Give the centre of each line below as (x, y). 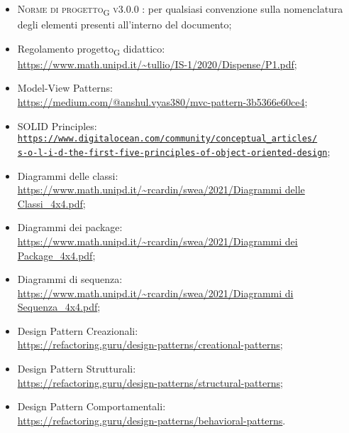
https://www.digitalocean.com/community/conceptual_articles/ (167, 139)
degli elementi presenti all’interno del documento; (124, 25)
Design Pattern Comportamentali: (92, 406)
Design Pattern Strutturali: (77, 369)
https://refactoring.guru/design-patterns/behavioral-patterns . (151, 420)
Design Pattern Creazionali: (78, 330)
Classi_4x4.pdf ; (51, 203)
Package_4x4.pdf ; (56, 255)
